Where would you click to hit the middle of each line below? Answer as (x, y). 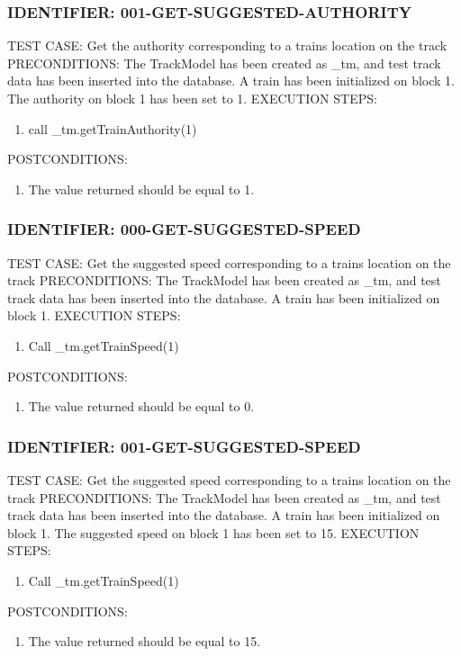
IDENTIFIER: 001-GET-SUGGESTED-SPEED (184, 446)
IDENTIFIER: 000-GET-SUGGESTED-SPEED (184, 229)
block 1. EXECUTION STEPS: (94, 315)
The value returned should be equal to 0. (141, 406)
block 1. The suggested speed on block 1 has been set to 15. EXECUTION (213, 532)
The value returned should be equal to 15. (145, 641)
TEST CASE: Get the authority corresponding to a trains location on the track (227, 45)
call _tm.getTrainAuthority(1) (113, 128)
